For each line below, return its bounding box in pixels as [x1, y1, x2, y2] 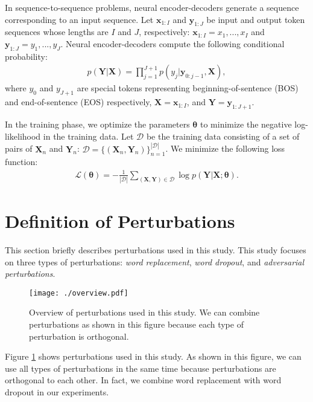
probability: [5, 50, 48, 62]
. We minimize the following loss [165, 142, 285, 155]
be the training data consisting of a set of [146, 129, 300, 142]
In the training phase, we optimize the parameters [5, 118, 190, 130]
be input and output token [206, 13, 305, 25]
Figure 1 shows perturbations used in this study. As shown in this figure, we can [5, 350, 302, 363]
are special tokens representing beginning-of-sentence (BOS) [77, 82, 299, 94]
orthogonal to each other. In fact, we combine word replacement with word [5, 374, 282, 386]
